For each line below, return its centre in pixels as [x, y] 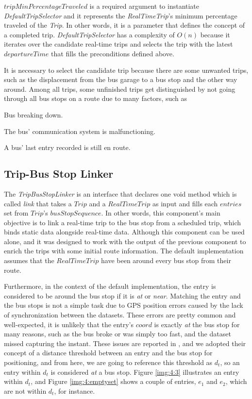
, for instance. [75, 391]
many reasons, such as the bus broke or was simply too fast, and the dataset [118, 334]
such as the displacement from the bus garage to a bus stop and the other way [121, 79]
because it [215, 34]
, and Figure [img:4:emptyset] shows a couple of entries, [113, 381]
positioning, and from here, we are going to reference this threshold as [108, 362]
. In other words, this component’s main [161, 213]
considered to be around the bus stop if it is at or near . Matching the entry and [122, 295]
